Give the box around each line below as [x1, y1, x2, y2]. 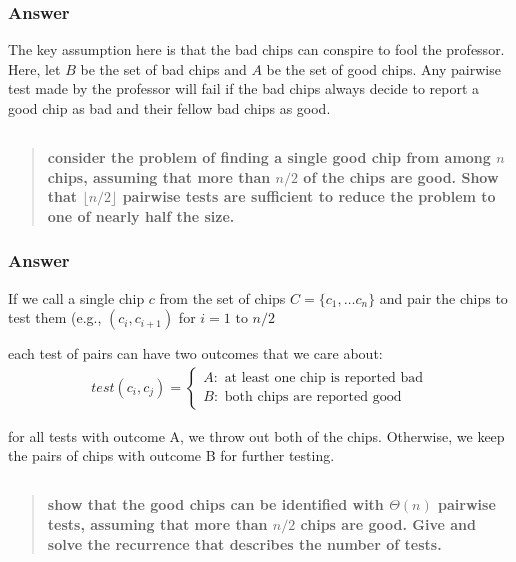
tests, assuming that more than [47, 513, 268, 534]
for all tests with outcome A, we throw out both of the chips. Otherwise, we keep [8, 425, 505, 446]
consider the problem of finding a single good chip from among [47, 146, 491, 167]
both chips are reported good [224, 390, 402, 405]
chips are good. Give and [300, 513, 476, 534]
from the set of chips [159, 287, 286, 308]
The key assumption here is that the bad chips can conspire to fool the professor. [8, 39, 505, 60]
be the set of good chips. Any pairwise [266, 58, 501, 79]
